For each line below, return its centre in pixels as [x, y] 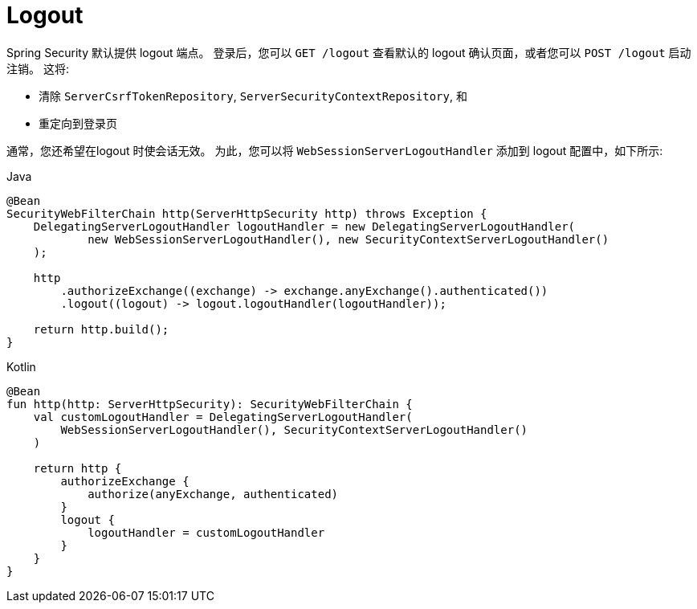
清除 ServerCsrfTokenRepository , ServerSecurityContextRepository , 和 [253, 96]
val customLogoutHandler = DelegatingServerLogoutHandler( [223, 417]
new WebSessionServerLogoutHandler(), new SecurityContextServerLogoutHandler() [348, 239]
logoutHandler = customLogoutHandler [206, 532]
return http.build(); [101, 329]
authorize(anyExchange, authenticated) [213, 494]
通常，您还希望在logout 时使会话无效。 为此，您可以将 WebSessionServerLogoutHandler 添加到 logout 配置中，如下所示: [335, 150]
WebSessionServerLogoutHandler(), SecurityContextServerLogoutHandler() [294, 429]
